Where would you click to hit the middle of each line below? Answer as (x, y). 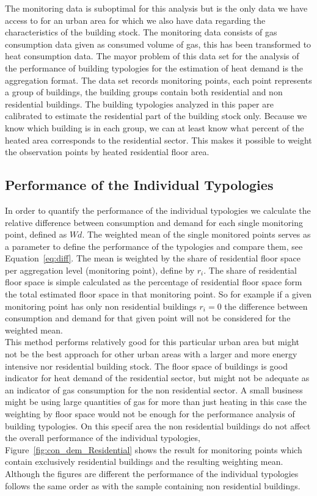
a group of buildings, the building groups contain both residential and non (144, 92)
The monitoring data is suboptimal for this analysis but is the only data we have (156, 8)
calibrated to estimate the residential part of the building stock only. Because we (156, 116)
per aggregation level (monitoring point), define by (100, 270)
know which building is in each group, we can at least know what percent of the (155, 127)
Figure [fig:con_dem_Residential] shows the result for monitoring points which (154, 449)
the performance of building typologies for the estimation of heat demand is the (154, 67)
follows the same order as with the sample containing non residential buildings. (153, 485)
